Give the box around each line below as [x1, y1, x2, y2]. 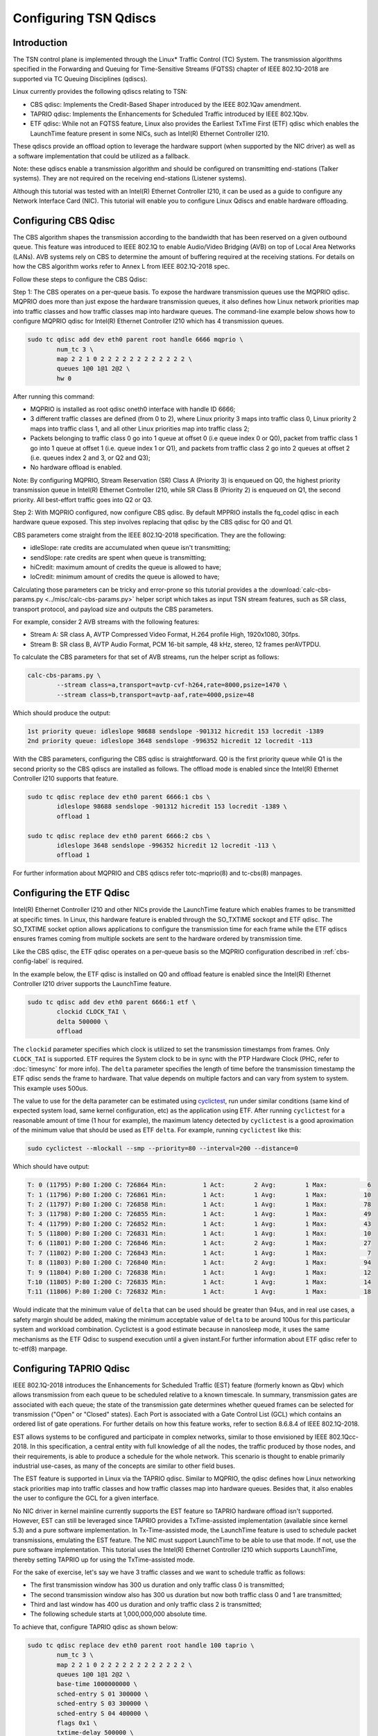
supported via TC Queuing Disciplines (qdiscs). [12, 74, 148, 83]
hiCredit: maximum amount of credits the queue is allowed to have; [30, 562, 221, 571]
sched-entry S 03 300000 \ [56, 1700, 148, 1708]
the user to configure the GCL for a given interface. [12, 1494, 160, 1503]
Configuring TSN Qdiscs [12, 10, 156, 26]
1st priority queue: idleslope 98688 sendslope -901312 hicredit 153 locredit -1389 [27, 727, 324, 735]
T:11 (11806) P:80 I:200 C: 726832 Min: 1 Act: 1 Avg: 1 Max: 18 [27, 1288, 371, 1296]
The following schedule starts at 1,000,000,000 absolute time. [30, 1610, 207, 1618]
